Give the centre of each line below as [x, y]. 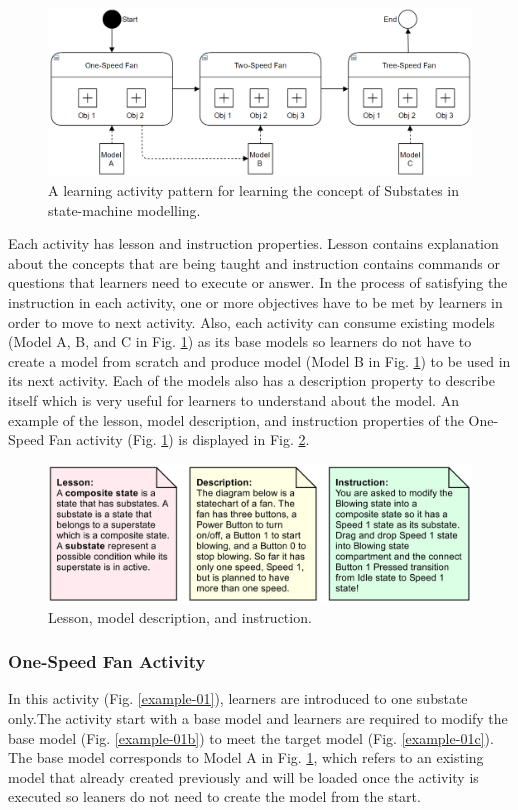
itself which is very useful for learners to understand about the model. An [233, 400]
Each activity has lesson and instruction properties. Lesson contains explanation [253, 243]
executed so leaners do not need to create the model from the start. [214, 796]
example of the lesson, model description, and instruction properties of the [236, 419]
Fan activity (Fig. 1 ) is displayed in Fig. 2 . [179, 439]
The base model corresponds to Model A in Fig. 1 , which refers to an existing [246, 757]
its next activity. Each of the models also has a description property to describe [251, 380]
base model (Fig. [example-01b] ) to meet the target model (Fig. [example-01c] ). [251, 737]
